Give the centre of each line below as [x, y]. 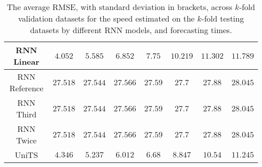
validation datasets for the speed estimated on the [107, 18]
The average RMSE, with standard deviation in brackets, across [119, 7]
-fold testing [222, 18]
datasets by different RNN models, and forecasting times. [131, 30]
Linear [26, 61]
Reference [26, 88]
